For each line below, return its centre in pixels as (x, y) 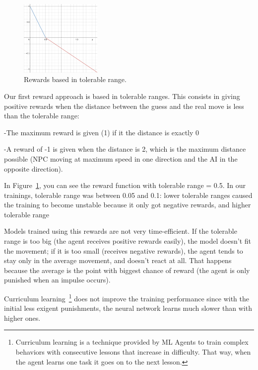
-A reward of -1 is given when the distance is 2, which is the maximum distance (125, 149)
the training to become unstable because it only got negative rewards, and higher (128, 205)
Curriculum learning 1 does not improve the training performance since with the (127, 298)
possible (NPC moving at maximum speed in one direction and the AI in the (121, 158)
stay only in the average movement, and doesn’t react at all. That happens (118, 260)
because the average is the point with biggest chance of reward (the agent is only (127, 270)
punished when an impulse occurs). (57, 280)
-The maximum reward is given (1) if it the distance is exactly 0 (102, 132)
